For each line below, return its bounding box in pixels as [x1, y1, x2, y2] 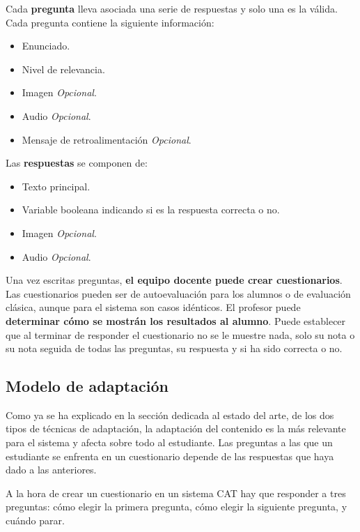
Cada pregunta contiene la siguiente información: [6, 15, 214, 29]
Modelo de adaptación [6, 375, 169, 397]
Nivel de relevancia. [22, 61, 105, 76]
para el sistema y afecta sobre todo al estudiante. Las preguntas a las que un [6, 435, 333, 450]
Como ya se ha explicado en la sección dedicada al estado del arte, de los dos [6, 407, 334, 422]
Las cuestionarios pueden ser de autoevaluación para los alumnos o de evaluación [6, 286, 351, 301]
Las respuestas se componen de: [6, 155, 148, 170]
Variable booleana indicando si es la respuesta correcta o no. [22, 202, 280, 217]
